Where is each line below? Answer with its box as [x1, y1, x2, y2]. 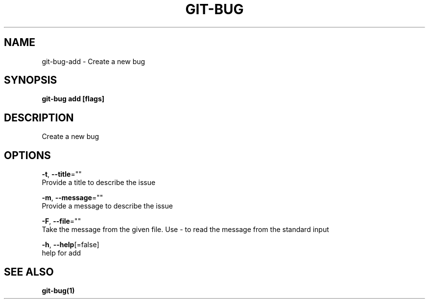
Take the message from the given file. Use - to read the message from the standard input [42, 225, 329, 234]
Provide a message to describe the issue [42, 202, 173, 210]
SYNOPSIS [4, 74, 57, 87]
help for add [42, 249, 81, 257]
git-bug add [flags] [42, 94, 105, 103]
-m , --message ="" [42, 193, 103, 202]
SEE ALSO [4, 265, 54, 278]
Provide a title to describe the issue [42, 178, 156, 187]
